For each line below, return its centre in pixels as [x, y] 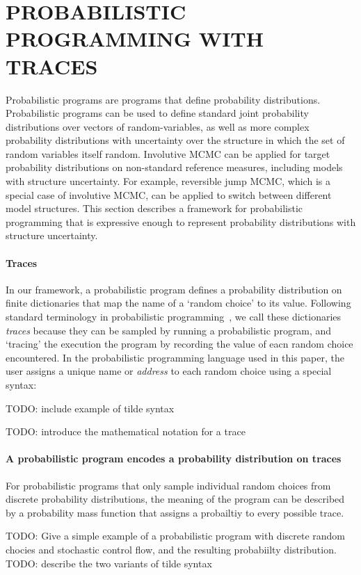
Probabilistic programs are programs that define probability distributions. [163, 99]
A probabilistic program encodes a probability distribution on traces [174, 459]
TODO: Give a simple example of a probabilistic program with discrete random [175, 536]
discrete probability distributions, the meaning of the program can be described [175, 499]
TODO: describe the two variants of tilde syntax [109, 563]
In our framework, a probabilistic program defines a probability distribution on [174, 289]
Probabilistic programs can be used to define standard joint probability [157, 113]
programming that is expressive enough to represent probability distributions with [181, 221]
